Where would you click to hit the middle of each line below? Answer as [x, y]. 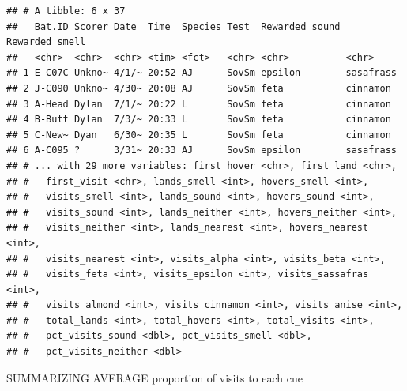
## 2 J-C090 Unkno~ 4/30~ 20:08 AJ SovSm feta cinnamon [199, 88]
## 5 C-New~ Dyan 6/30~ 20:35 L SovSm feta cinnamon [199, 135]
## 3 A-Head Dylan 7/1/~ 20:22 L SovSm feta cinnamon [199, 104]
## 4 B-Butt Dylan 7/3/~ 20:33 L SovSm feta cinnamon [199, 120]
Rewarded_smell [46, 42]
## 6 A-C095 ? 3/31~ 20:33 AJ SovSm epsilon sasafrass [202, 150]
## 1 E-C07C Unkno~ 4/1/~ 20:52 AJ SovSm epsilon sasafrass [202, 73]
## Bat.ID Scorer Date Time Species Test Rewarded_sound [173, 26]
